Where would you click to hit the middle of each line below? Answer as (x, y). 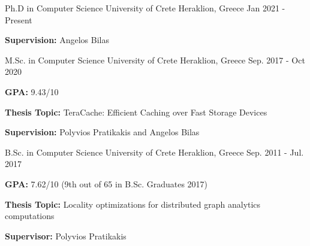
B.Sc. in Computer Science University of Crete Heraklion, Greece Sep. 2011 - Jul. (154, 152)
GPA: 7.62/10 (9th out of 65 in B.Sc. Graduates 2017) (106, 183)
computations (30, 216)
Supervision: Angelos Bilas (57, 40)
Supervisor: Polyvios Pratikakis (66, 236)
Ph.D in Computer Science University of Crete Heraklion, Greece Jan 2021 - (145, 8)
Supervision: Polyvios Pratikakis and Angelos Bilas (102, 132)
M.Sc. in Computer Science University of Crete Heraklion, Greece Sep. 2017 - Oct (155, 60)
